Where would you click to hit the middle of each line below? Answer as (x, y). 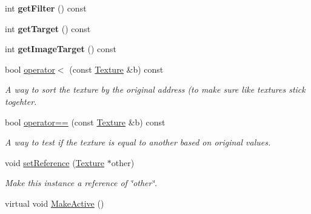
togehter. (21, 101)
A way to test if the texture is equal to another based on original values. (138, 142)
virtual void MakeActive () (55, 203)
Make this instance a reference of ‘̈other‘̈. (81, 183)
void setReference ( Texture (55, 162)
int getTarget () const (48, 28)
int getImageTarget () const (61, 49)
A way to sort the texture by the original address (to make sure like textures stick (155, 89)
